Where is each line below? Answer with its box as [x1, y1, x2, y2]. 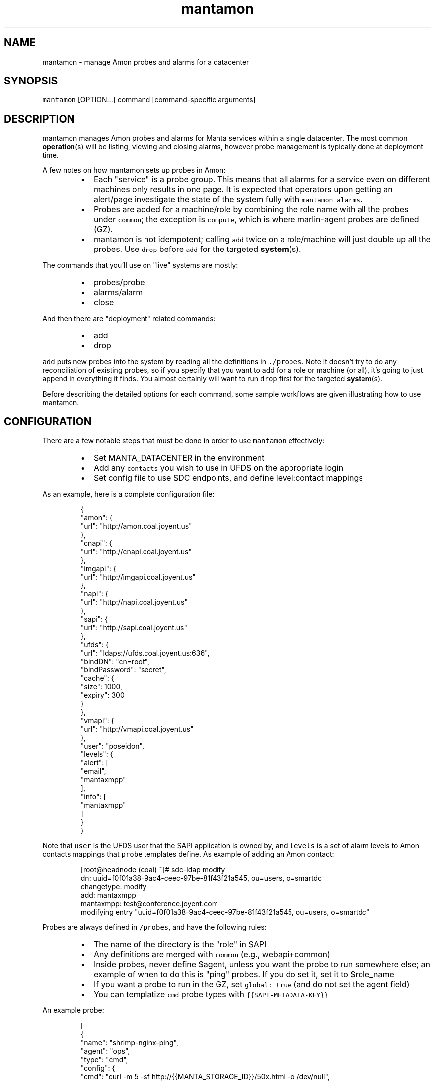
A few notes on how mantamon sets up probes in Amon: [42, 166, 226, 175]
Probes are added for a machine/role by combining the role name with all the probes [93, 204, 409, 215]
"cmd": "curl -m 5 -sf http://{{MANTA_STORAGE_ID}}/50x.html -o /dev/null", [80, 1072, 330, 1081]
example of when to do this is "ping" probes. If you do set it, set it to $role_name [93, 969, 394, 980]
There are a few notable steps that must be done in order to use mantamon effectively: [42, 436, 325, 445]
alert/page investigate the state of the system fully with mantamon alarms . [93, 194, 362, 205]
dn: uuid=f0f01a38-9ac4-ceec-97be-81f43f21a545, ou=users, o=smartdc [80, 874, 322, 883]
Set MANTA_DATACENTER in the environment [93, 453, 265, 463]
